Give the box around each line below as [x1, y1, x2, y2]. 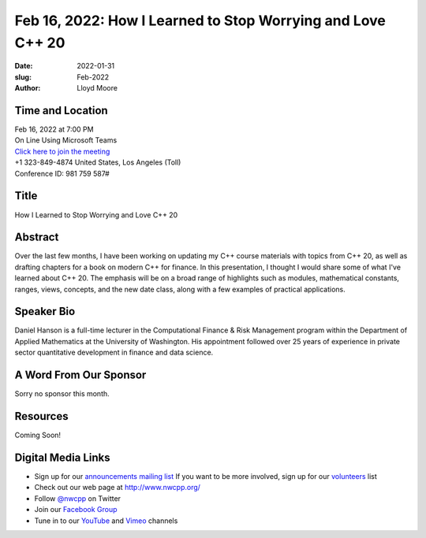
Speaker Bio [14, 305, 76, 318]
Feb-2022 [77, 72, 110, 82]
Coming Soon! [14, 430, 62, 440]
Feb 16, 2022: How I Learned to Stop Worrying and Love [14, 12, 387, 29]
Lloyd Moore [77, 83, 118, 93]
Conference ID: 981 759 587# [14, 169, 110, 178]
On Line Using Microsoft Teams [14, 135, 118, 145]
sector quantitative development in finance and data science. [14, 347, 214, 358]
